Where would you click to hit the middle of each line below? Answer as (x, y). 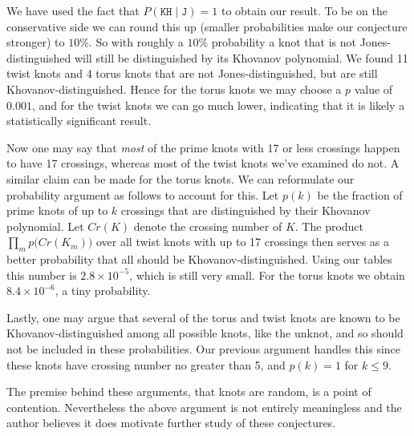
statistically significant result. (79, 121)
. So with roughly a (136, 42)
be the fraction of (360, 194)
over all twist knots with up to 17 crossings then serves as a (243, 242)
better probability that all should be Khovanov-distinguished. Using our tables (199, 259)
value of (373, 89)
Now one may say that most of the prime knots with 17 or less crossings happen (203, 147)
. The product (329, 226)
